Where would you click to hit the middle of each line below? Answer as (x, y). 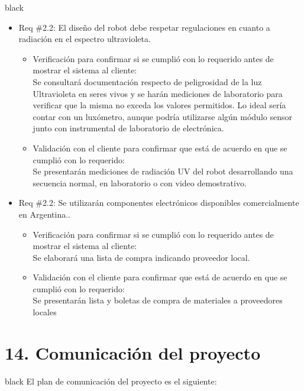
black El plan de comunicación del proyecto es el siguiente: (111, 381)
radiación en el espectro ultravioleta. (85, 39)
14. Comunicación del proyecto (133, 352)
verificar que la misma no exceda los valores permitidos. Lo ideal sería (159, 105)
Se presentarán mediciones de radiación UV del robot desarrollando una (163, 171)
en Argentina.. (44, 214)
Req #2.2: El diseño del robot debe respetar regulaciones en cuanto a (144, 27)
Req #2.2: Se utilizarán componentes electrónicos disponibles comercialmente (159, 203)
